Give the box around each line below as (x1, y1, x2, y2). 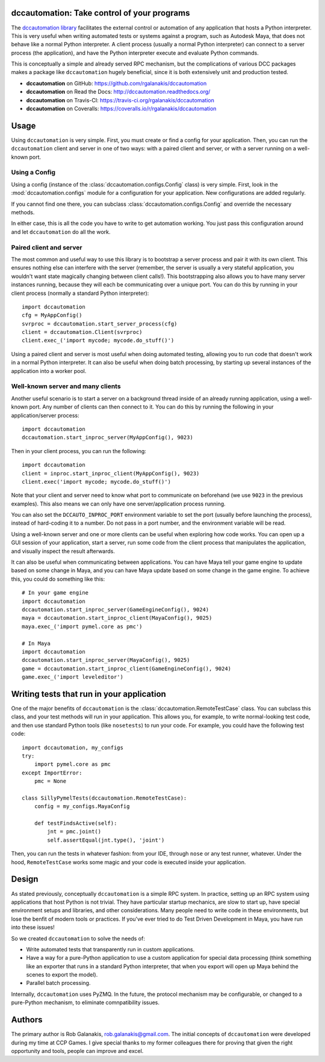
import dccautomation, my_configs (22, 744, 123, 751)
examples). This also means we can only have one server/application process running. (11, 500, 226, 507)
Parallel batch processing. (26, 980, 91, 987)
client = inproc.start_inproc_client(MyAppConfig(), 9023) (22, 470, 200, 477)
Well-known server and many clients (11, 382, 121, 391)
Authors (11, 1014, 43, 1025)
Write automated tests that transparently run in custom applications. (26, 945, 195, 953)
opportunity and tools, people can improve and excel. (11, 1047, 144, 1054)
